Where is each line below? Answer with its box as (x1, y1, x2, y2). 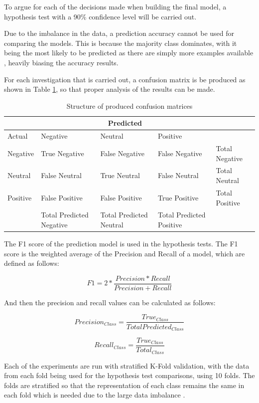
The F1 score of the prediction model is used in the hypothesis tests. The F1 (4, 238, 238, 249)
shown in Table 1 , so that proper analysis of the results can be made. (4, 84, 215, 94)
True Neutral (100, 170, 140, 181)
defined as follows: (4, 258, 59, 268)
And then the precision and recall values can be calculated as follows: (4, 297, 216, 307)
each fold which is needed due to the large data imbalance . (4, 390, 185, 400)
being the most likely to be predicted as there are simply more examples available (4, 47, 254, 58)
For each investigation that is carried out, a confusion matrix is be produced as (4, 74, 246, 84)
